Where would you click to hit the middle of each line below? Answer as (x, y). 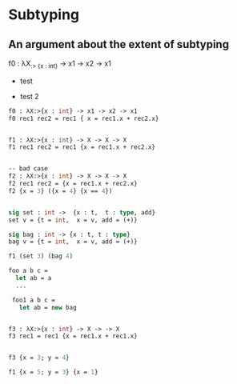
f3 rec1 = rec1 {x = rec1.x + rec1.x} (73, 336)
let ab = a (34, 278)
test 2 (29, 96)
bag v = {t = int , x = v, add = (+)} (73, 242)
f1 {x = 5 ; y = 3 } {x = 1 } (53, 372)
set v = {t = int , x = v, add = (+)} (73, 220)
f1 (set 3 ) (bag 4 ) (41, 256)
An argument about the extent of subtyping (119, 44)
